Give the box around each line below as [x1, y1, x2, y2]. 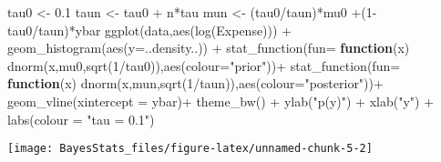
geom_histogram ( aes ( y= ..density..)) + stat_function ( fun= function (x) [7, 38, 410, 57]
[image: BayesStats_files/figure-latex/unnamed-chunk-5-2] [7, 142, 373, 156]
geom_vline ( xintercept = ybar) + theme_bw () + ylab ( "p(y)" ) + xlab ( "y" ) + [7, 91, 435, 110]
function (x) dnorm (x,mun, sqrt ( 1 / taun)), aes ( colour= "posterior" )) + [7, 74, 384, 93]
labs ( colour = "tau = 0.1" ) [7, 109, 155, 128]
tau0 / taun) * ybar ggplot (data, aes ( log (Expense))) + [7, 20, 292, 39]
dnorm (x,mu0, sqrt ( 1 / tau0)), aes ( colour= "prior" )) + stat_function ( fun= [7, 56, 401, 75]
